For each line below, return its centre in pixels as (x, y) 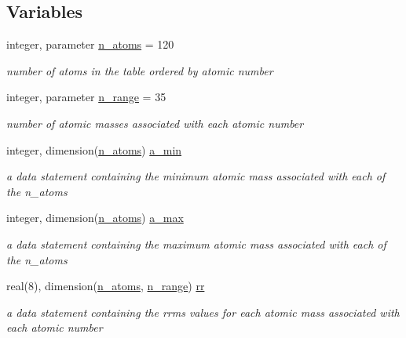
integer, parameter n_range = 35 (86, 97)
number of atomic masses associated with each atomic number (155, 123)
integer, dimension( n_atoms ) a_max (95, 218)
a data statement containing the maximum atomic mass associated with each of (196, 244)
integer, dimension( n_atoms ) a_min (94, 149)
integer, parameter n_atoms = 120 (90, 44)
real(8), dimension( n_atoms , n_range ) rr (106, 286)
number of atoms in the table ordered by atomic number (140, 70)
